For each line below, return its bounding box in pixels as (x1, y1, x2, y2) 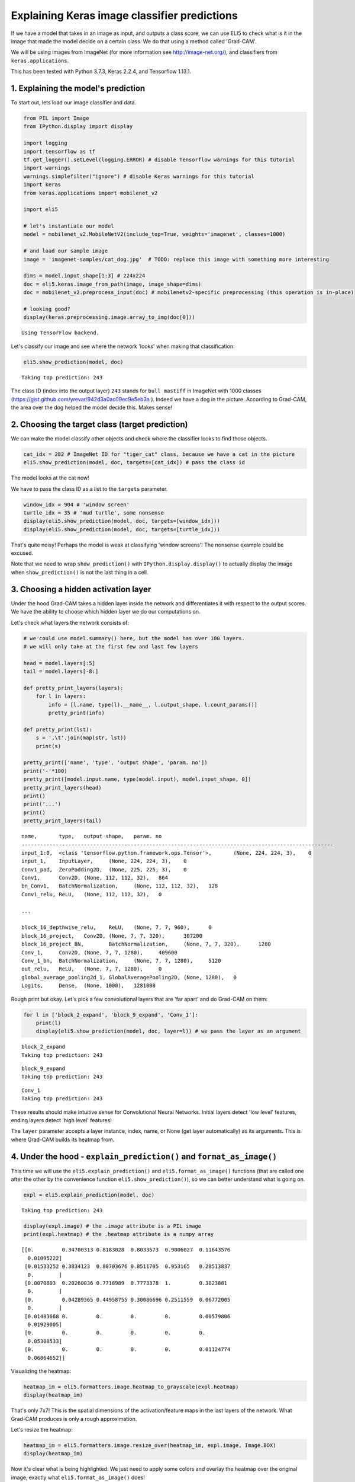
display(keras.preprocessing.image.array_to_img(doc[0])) (23, 314, 195, 321)
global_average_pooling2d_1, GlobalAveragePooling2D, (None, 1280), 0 (21, 974, 237, 980)
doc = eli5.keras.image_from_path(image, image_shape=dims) (23, 280, 202, 288)
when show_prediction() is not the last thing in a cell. (11, 568, 149, 576)
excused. (11, 550, 34, 557)
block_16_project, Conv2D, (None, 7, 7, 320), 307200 (21, 932, 202, 939)
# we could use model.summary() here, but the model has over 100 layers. (23, 635, 246, 641)
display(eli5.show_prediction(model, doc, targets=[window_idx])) (23, 518, 220, 525)
